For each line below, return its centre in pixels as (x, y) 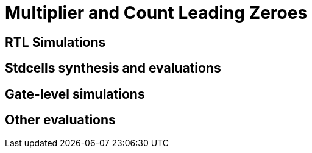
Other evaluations (60, 120)
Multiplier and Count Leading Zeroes (156, 13)
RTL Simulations (55, 42)
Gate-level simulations (75, 94)
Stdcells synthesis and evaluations (113, 68)
